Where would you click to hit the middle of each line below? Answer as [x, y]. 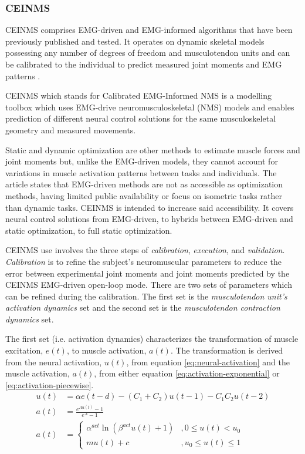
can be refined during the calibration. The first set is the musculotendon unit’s [146, 296]
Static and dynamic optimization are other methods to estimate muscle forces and [153, 149]
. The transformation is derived [227, 350]
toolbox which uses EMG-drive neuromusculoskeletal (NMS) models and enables [150, 107]
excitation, [24, 350]
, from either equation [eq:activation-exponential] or [187, 373]
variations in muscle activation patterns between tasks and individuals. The [141, 172]
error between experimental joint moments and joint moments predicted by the [148, 273]
